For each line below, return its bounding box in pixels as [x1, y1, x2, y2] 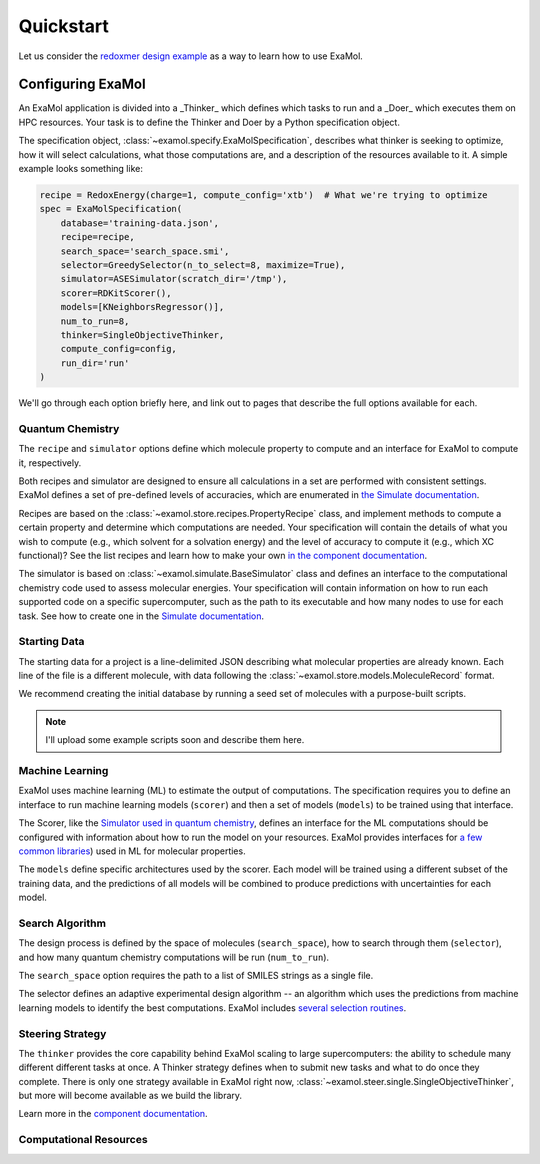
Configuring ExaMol [18, 76, 146, 93]
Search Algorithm [18, 916, 107, 930]
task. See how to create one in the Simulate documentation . [18, 610, 265, 622]
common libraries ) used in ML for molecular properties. [18, 845, 246, 857]
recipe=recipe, [60, 231, 135, 243]
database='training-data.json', [60, 217, 220, 229]
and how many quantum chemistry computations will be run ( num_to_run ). [18, 951, 330, 963]
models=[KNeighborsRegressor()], [60, 301, 225, 313]
